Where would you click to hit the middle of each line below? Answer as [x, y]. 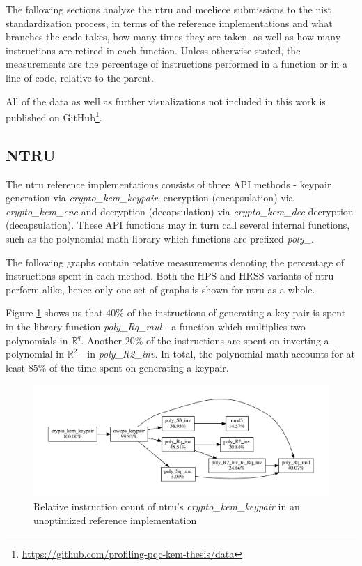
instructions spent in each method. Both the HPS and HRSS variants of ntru [170, 276]
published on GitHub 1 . [54, 116]
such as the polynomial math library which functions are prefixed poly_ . [160, 238]
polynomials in [37, 340]
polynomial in [35, 354]
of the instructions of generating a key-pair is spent [236, 313]
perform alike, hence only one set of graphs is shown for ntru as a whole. [160, 289]
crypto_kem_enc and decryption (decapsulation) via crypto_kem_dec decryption [180, 211]
